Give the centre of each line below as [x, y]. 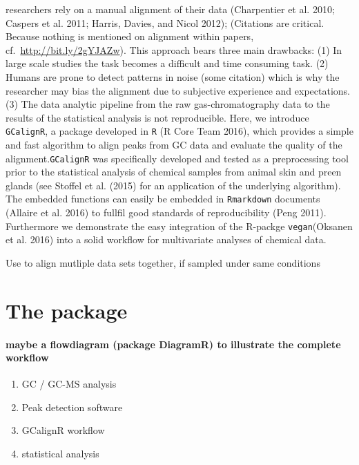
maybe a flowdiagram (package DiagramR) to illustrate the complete [173, 344]
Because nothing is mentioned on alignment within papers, [130, 36]
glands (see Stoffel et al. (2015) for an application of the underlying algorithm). [173, 185]
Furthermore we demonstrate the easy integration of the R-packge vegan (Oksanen [179, 226]
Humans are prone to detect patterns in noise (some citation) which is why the [173, 76]
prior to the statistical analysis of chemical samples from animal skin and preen [174, 172]
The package [67, 310]
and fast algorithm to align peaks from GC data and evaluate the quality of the [174, 144]
